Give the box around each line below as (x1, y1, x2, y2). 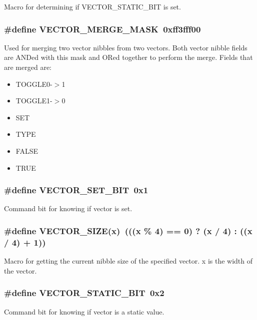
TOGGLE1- (15, 95, 52, 106)
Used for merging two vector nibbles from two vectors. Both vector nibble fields (4, 42, 247, 52)
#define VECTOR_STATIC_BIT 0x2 (4, 287, 164, 299)
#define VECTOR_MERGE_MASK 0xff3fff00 (4, 22, 201, 35)
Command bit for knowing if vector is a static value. (4, 306, 164, 317)
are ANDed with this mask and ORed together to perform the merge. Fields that (4, 52, 253, 62)
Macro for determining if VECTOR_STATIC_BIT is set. (4, 1, 181, 11)
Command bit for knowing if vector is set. (4, 203, 132, 214)
